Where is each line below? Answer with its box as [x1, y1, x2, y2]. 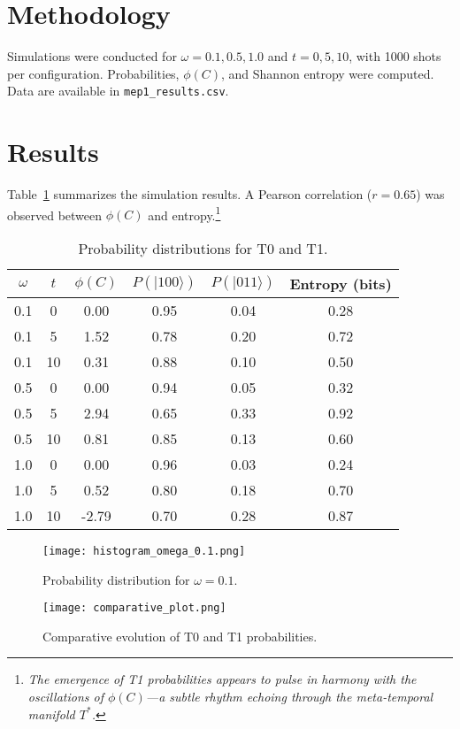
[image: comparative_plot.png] [42, 602, 226, 615]
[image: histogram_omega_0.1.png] [42, 544, 246, 557]
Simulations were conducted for [7, 47, 177, 65]
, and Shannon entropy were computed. [221, 64, 434, 82]
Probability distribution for [42, 570, 190, 588]
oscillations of [27, 687, 103, 706]
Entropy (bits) [289, 272, 392, 294]
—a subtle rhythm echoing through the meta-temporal [145, 687, 433, 706]
